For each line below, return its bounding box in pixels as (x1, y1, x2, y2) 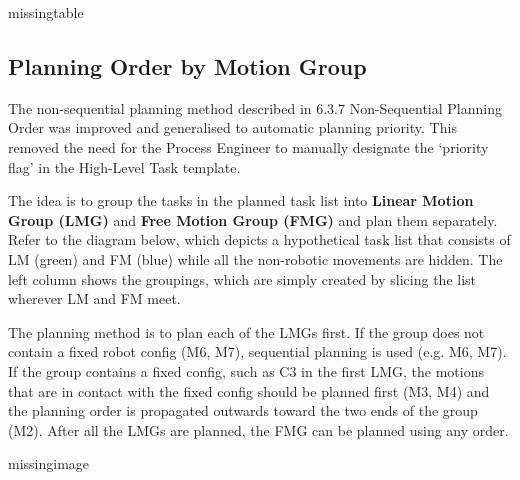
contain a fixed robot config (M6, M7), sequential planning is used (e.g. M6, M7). (8, 341, 507, 362)
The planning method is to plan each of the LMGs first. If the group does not (8, 321, 485, 342)
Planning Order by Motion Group (8, 50, 367, 81)
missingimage (8, 453, 90, 474)
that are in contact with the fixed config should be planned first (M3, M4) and (8, 380, 490, 401)
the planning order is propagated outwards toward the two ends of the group (8, 400, 478, 421)
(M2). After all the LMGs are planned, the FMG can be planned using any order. (8, 419, 509, 440)
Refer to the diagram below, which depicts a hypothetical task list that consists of (8, 229, 511, 250)
